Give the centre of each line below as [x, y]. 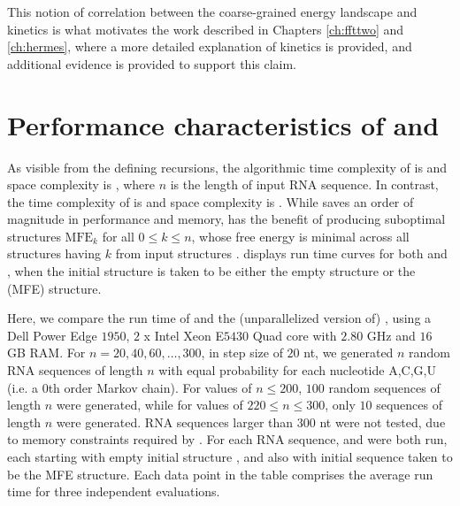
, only [340, 405]
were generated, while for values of [149, 405]
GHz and [391, 335]
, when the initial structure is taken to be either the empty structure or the [211, 271]
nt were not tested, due [383, 422]
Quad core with [295, 335]
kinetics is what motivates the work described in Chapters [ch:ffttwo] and [206, 29]
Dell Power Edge [52, 335]
